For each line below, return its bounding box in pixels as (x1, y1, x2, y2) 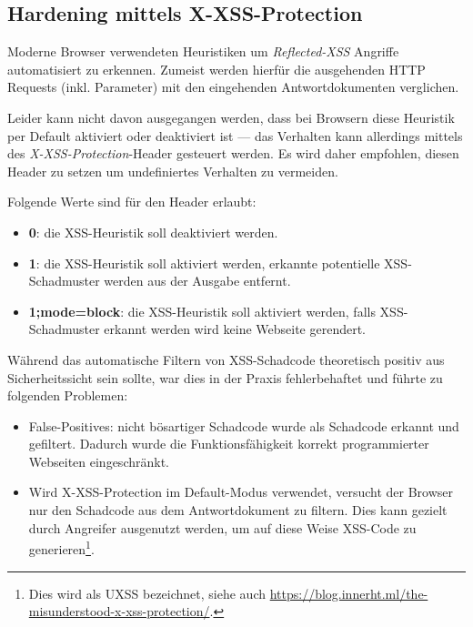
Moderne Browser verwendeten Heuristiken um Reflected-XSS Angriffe (7, 42, 399, 61)
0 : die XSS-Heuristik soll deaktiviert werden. (28, 222, 278, 241)
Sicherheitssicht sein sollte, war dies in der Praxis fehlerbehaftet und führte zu (7, 368, 443, 387)
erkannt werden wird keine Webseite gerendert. (104, 319, 367, 339)
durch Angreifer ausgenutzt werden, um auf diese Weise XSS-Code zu (28, 518, 417, 537)
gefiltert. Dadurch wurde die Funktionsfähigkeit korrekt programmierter (28, 434, 429, 453)
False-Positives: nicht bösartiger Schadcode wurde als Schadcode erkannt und (28, 416, 459, 435)
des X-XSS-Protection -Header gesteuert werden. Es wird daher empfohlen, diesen (7, 144, 459, 163)
